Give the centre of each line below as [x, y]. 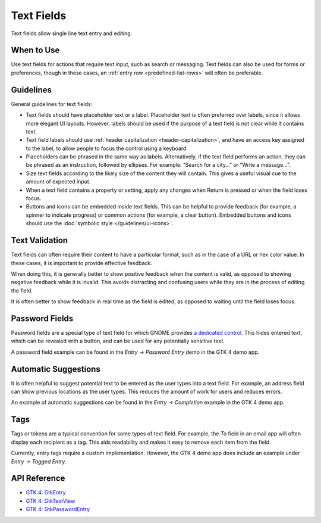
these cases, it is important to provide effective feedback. [82, 263]
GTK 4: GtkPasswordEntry [58, 509]
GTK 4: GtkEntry [46, 493]
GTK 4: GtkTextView [51, 501]
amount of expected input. [58, 182]
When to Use [35, 50]
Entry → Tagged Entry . [39, 461]
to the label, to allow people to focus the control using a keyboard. [107, 148]
